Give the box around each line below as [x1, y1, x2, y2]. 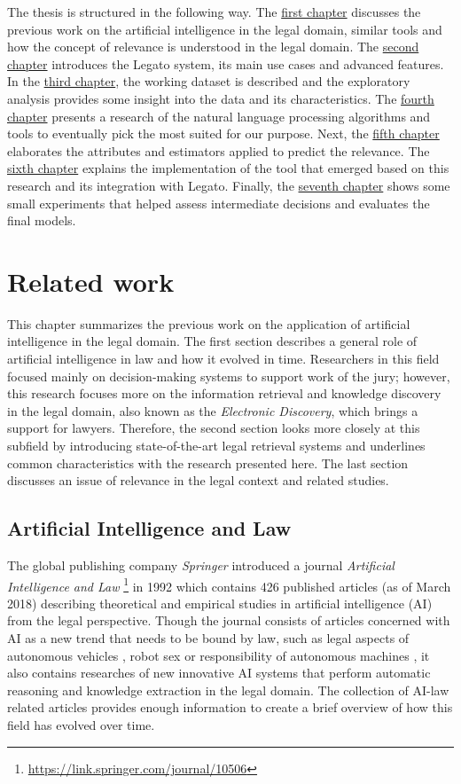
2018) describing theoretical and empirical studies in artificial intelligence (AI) [7, 593, 433, 612]
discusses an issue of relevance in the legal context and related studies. [7, 471, 389, 490]
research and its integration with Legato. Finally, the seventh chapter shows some [7, 176, 450, 194]
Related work [7, 263, 175, 299]
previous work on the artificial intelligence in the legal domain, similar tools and [7, 20, 442, 38]
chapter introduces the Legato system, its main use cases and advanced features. [7, 54, 444, 73]
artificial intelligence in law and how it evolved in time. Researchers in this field [7, 349, 440, 368]
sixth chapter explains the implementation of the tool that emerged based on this [7, 159, 449, 177]
